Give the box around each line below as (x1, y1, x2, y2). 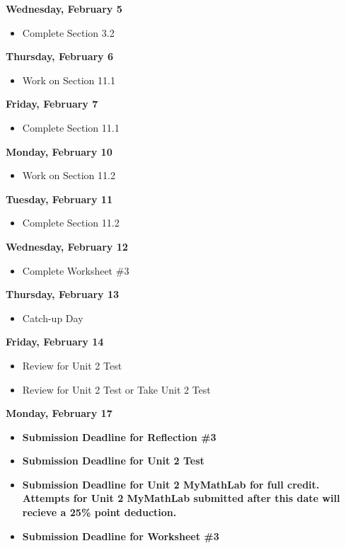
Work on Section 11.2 (22, 168, 115, 183)
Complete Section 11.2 (22, 215, 120, 230)
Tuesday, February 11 (6, 191, 113, 206)
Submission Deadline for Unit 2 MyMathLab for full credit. (22, 476, 320, 491)
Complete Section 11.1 (22, 120, 120, 135)
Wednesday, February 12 (6, 239, 128, 253)
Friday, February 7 (6, 96, 98, 111)
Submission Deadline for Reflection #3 (22, 429, 217, 444)
